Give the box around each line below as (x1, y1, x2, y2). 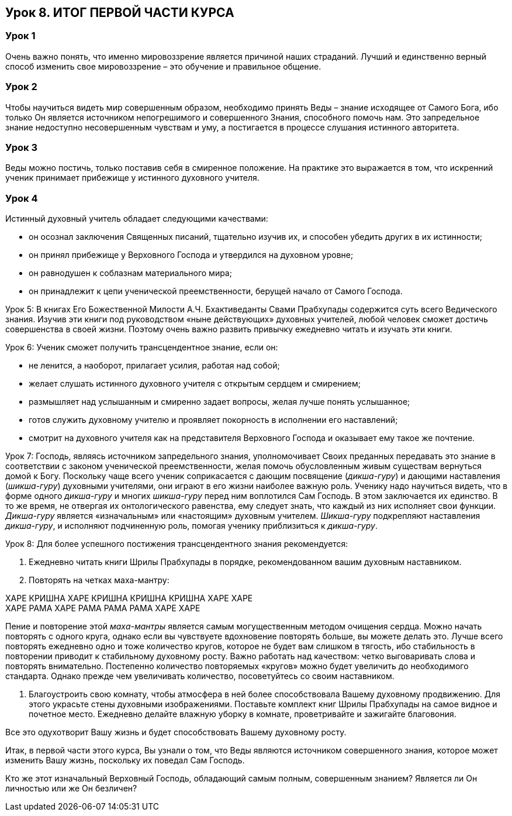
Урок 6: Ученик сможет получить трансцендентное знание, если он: (5, 342, 278, 353)
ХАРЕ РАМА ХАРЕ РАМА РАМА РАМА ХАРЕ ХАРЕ (5, 603, 200, 614)
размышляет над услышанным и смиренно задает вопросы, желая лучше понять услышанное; (29, 397, 410, 407)
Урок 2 (5, 81, 37, 93)
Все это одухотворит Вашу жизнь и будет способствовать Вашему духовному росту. (5, 727, 347, 738)
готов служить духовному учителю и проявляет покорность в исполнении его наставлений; (29, 415, 398, 425)
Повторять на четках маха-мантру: (29, 575, 169, 586)
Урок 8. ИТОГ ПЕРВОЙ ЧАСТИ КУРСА (5, 5, 234, 20)
